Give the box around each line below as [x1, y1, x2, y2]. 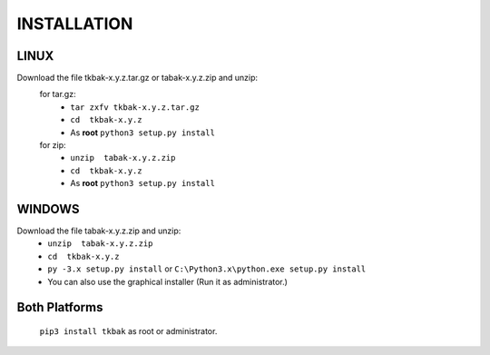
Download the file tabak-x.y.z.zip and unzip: [16, 225, 181, 236]
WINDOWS [16, 202, 80, 217]
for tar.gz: [39, 89, 76, 100]
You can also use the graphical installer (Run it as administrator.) [47, 276, 288, 287]
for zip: [39, 140, 67, 151]
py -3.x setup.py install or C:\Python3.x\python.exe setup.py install [47, 263, 367, 274]
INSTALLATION [16, 14, 133, 34]
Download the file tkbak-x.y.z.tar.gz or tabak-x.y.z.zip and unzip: [16, 73, 259, 84]
